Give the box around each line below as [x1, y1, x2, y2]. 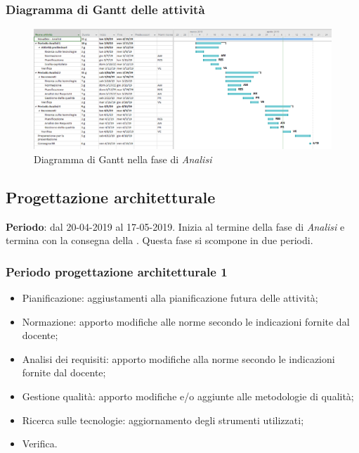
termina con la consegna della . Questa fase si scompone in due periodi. [6, 233, 313, 248]
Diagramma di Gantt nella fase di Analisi [34, 151, 212, 166]
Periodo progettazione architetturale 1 [6, 262, 228, 280]
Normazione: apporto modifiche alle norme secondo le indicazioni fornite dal [22, 314, 350, 328]
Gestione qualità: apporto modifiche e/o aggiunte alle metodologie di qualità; [22, 388, 354, 403]
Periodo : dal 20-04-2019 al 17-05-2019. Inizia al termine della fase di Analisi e [6, 219, 345, 234]
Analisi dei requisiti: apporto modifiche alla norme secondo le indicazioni [22, 351, 335, 366]
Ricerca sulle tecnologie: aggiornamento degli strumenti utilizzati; [22, 412, 304, 427]
